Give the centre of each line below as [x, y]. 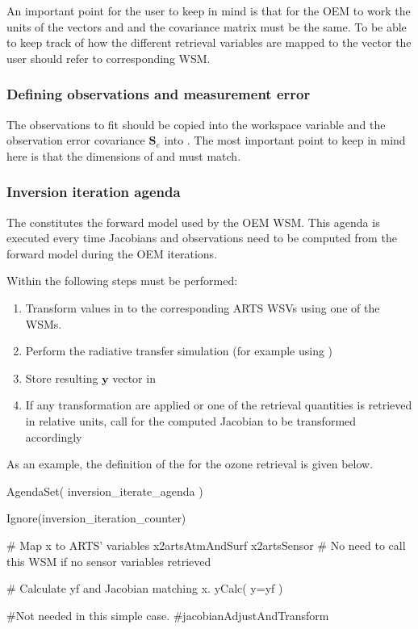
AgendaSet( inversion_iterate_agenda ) [105, 491]
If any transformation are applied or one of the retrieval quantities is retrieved [219, 405]
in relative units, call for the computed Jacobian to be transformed [191, 420]
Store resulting [62, 377]
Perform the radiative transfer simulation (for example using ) [179, 351]
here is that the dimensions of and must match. [124, 155]
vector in [134, 377]
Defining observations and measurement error [159, 94]
